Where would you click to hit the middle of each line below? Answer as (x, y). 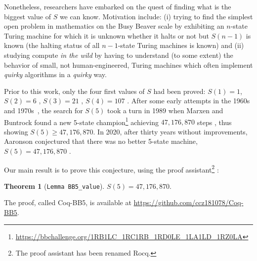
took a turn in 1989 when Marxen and (165, 110)
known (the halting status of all (52, 45)
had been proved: (179, 91)
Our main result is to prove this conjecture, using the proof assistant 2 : (111, 169)
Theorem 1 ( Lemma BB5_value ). (54, 186)
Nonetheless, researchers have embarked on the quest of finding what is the (118, 6)
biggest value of (27, 16)
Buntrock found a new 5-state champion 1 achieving (81, 121)
